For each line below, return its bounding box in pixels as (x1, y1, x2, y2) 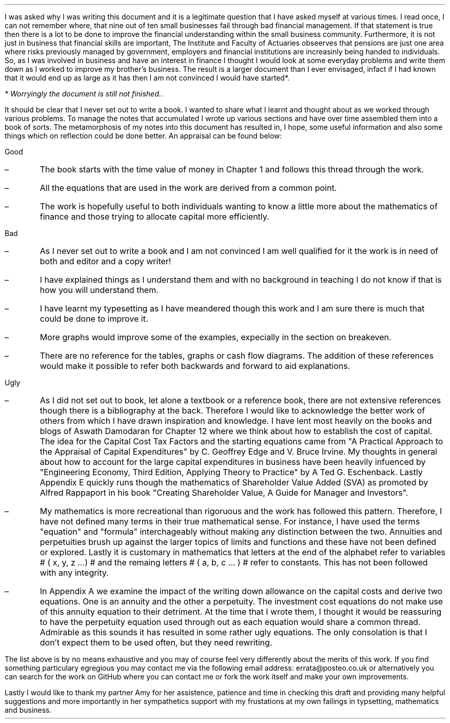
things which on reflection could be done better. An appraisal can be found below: (5, 131, 282, 140)
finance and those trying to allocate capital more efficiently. (40, 211, 269, 222)
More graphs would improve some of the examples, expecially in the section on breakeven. (40, 332, 392, 342)
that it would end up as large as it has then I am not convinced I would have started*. (5, 73, 290, 82)
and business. (5, 706, 52, 714)
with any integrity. (40, 568, 109, 578)
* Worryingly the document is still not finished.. (5, 89, 163, 98)
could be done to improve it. (40, 314, 148, 324)
